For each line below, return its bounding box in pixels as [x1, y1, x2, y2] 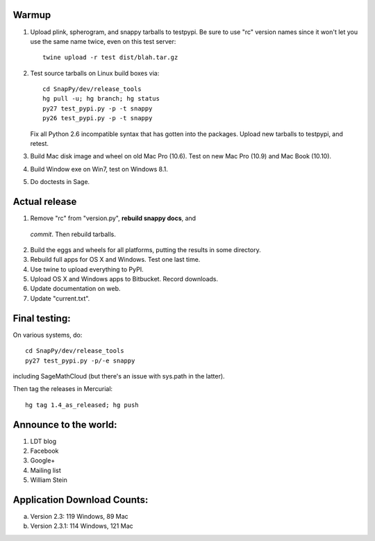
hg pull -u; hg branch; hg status [42, 94, 160, 103]
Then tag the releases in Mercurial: [12, 385, 113, 393]
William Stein [30, 476, 67, 484]
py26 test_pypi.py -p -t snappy [42, 115, 153, 122]
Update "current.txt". [30, 294, 90, 302]
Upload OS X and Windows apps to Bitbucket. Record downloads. [30, 275, 219, 283]
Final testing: [12, 313, 71, 324]
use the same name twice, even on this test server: [30, 37, 176, 45]
